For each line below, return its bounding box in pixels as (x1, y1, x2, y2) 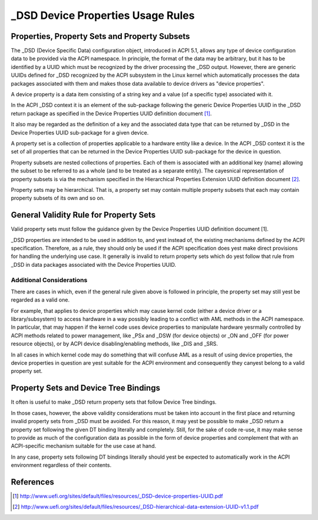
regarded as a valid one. (11, 296, 70, 303)
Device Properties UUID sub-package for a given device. (11, 129, 149, 136)
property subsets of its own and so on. (11, 195, 105, 202)
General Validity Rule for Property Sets (11, 210, 156, 220)
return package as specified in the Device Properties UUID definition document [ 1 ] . (11, 110, 212, 117)
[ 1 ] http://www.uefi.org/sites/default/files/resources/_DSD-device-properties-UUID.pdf (12, 492, 223, 499)
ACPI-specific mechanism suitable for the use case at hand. (11, 443, 156, 450)
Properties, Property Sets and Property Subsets (11, 31, 190, 41)
